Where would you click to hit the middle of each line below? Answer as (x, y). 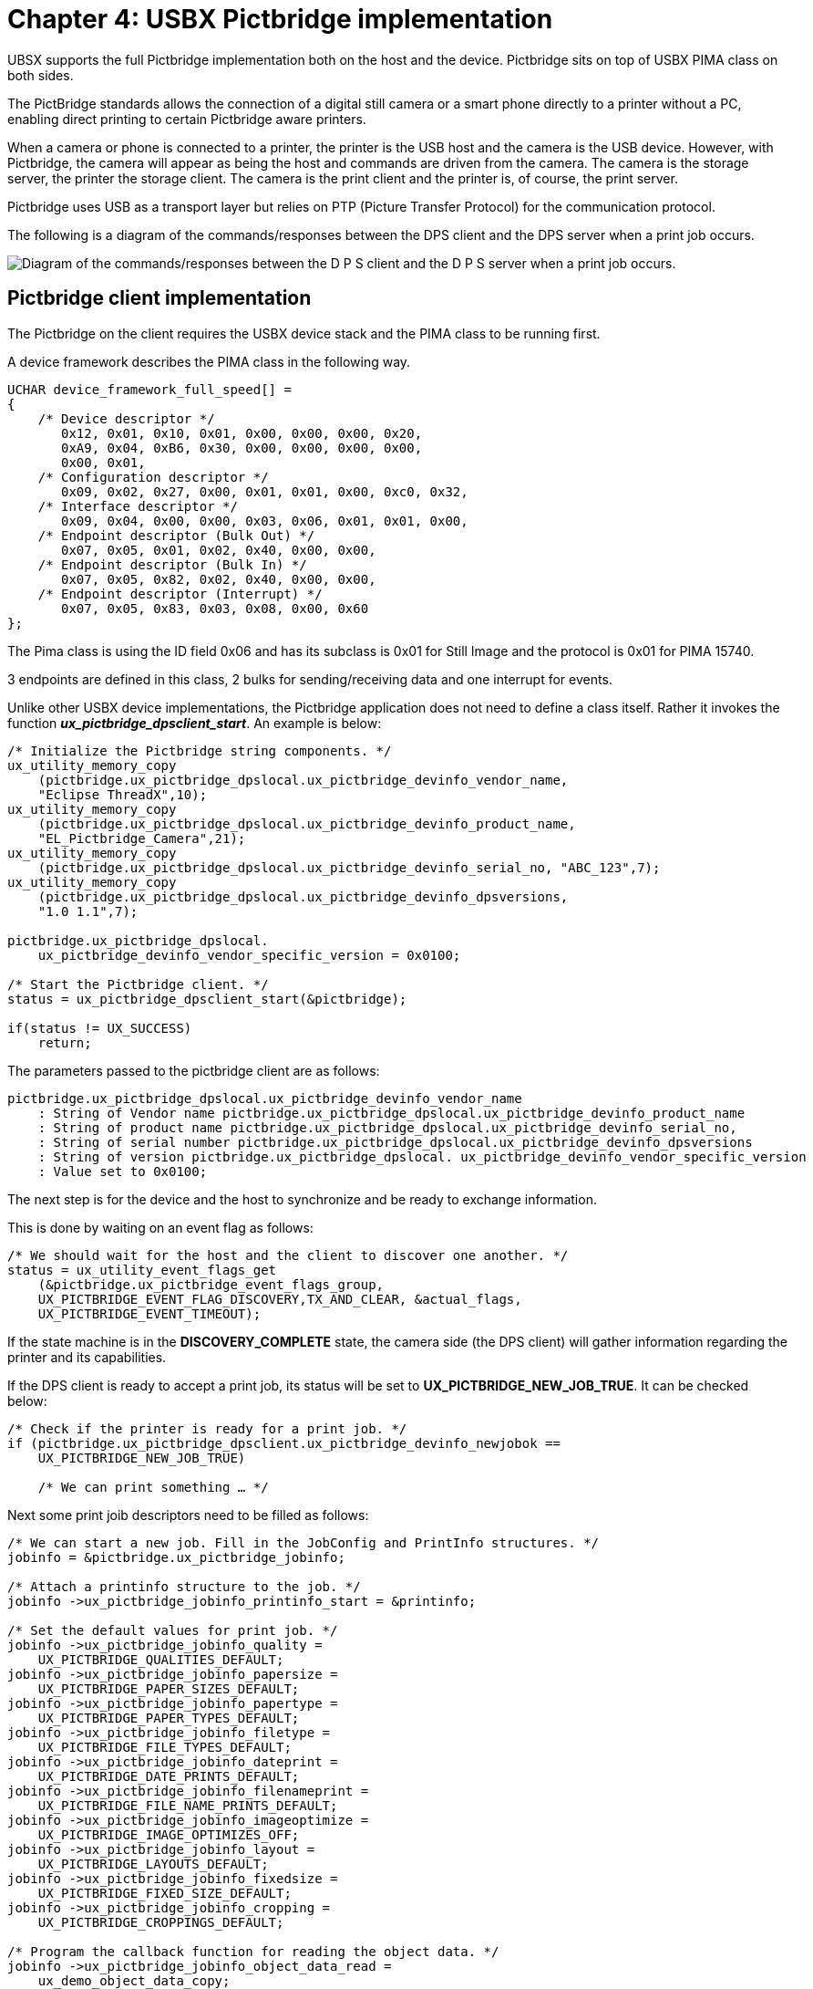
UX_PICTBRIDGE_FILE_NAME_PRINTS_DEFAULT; (188, 1805)
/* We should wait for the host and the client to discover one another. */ (288, 1255)
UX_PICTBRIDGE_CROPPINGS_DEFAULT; (161, 1922)
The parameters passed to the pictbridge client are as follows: (194, 1070)
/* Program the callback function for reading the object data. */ (253, 1951)
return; (65, 1042)
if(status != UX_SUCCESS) (100, 1028)
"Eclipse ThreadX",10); (123, 794)
